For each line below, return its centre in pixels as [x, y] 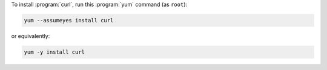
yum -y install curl [54, 52]
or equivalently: [31, 36]
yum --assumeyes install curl [69, 20]
